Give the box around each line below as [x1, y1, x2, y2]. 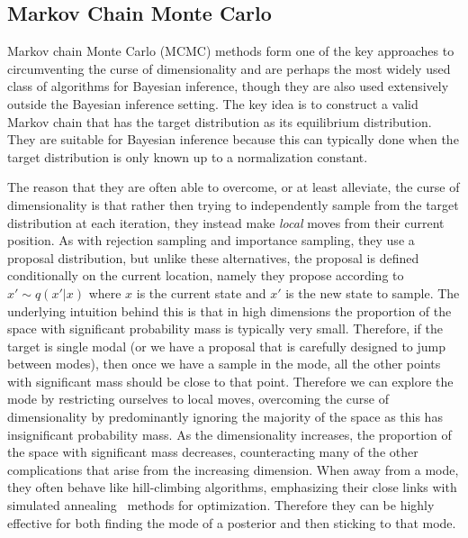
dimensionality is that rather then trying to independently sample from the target [7, 195, 459, 214]
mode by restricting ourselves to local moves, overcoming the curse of [7, 389, 390, 408]
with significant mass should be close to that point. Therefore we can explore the [7, 371, 454, 390]
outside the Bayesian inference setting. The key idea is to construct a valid [7, 94, 418, 113]
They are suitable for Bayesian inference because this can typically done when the [7, 130, 459, 149]
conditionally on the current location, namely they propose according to [7, 266, 404, 285]
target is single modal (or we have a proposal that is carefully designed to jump [7, 336, 446, 355]
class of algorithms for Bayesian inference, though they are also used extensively [7, 77, 449, 96]
